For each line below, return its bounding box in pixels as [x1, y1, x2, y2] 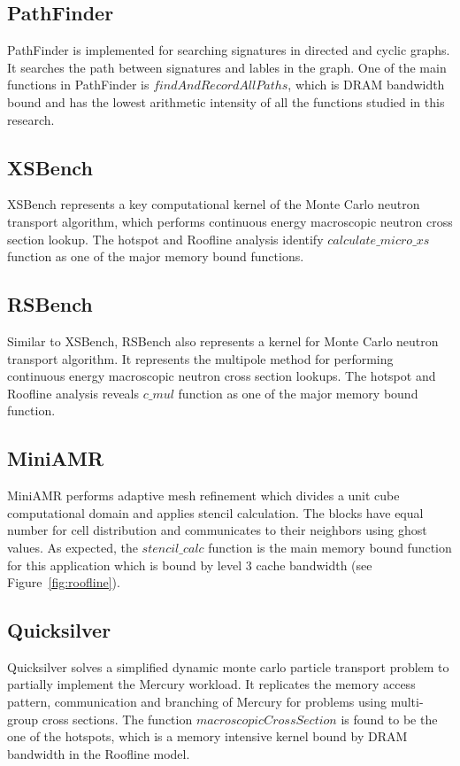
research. [7, 110, 55, 128]
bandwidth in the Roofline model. [7, 744, 190, 762]
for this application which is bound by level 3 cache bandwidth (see [7, 555, 372, 574]
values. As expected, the [7, 538, 138, 556]
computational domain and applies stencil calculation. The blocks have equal [7, 503, 424, 522]
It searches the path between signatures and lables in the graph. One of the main [7, 58, 447, 76]
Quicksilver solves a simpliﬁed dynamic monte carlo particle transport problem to [7, 657, 449, 676]
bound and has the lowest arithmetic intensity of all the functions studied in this [7, 92, 445, 111]
